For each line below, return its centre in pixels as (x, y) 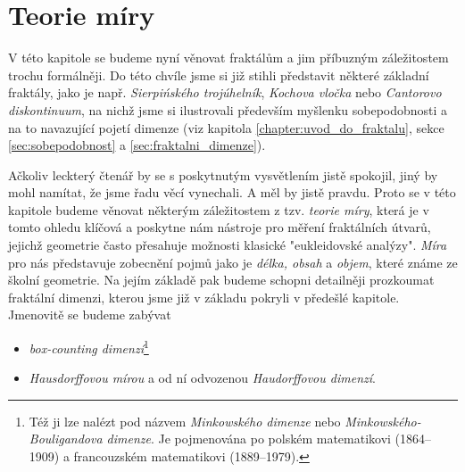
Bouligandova (66, 439)
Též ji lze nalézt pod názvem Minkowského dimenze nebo (185, 421)
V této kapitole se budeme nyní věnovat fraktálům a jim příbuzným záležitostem (228, 58)
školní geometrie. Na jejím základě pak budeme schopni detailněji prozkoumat (221, 280)
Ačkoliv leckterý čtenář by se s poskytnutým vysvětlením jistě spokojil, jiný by (223, 174)
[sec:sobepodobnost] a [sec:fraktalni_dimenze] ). (137, 145)
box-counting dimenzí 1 (89, 347)
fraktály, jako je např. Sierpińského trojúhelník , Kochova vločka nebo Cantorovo (225, 92)
